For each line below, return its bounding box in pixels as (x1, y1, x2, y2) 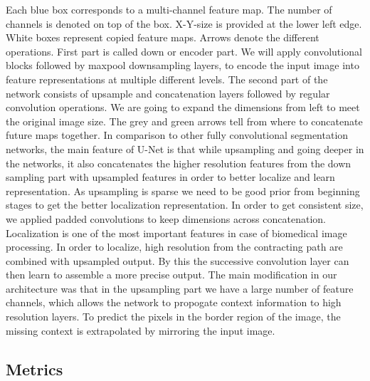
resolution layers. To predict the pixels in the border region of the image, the (6, 309, 341, 324)
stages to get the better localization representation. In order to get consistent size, (6, 197, 364, 212)
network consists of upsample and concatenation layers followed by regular (6, 85, 330, 100)
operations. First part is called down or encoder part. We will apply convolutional (6, 43, 362, 58)
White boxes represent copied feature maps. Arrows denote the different (6, 30, 319, 45)
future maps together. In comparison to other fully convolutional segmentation (6, 127, 349, 142)
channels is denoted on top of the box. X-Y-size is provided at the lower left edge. (6, 16, 362, 31)
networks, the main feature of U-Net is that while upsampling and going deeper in (6, 141, 364, 156)
